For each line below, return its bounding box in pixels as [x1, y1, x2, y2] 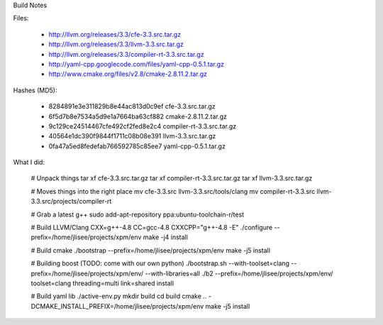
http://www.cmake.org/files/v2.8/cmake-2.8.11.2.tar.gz [48, 70, 207, 78]
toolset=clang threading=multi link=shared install [30, 279, 174, 287]
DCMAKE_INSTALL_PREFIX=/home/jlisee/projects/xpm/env [30, 302, 204, 310]
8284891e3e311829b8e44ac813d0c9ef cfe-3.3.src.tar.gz [48, 102, 216, 111]
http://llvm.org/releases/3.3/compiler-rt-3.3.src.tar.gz [48, 50, 205, 58]
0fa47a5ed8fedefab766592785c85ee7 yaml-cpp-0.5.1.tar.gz [48, 142, 226, 150]
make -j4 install [143, 233, 188, 241]
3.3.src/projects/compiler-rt [30, 197, 112, 206]
